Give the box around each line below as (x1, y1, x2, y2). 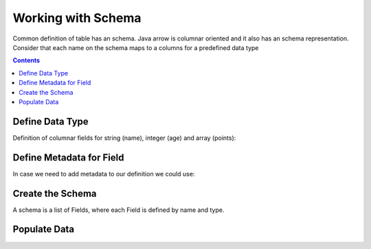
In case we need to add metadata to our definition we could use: (12, 169, 195, 178)
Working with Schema (12, 10, 142, 25)
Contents (12, 56, 41, 64)
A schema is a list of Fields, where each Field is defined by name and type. (12, 206, 225, 214)
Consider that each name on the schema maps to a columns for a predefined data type (12, 43, 259, 51)
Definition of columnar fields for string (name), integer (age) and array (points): (12, 134, 236, 142)
